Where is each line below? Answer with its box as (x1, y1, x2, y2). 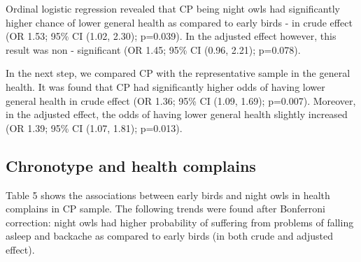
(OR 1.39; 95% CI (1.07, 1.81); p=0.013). (6, 120, 183, 135)
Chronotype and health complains (6, 154, 256, 176)
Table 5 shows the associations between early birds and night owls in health (6, 187, 330, 202)
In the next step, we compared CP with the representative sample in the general (6, 66, 351, 80)
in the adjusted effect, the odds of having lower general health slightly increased (6, 107, 348, 122)
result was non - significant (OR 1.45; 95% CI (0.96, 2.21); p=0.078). (6, 42, 301, 57)
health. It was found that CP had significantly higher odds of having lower (6, 79, 325, 94)
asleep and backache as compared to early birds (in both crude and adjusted (6, 228, 333, 243)
